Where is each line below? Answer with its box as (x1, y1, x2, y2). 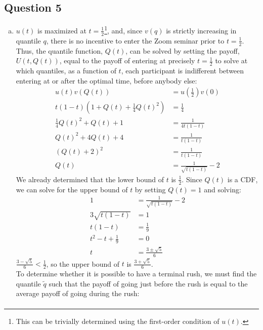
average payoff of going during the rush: (16, 288, 140, 299)
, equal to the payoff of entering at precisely (59, 55, 195, 66)
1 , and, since (104, 24, 143, 35)
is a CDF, (227, 174, 258, 184)
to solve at (215, 55, 248, 66)
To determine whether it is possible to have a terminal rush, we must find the (16, 268, 257, 279)
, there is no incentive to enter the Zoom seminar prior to (46, 35, 225, 46)
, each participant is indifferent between (121, 65, 244, 75)
